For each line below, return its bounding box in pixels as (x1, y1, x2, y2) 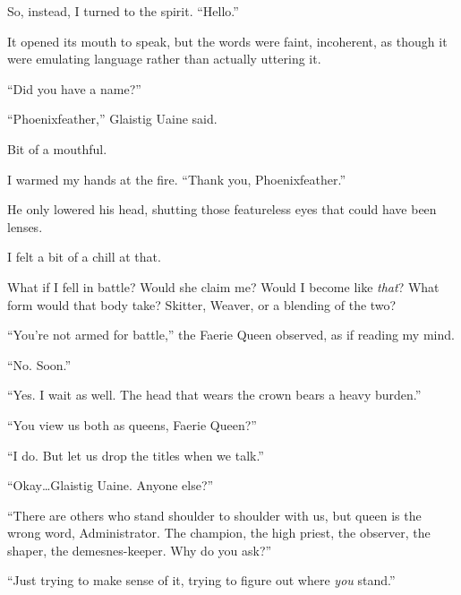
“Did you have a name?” (7, 79, 141, 98)
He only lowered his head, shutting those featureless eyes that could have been (7, 200, 437, 219)
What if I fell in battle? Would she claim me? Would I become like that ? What (7, 277, 440, 296)
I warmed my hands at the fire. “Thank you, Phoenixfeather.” (7, 169, 346, 188)
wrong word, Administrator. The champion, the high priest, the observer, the (7, 523, 431, 542)
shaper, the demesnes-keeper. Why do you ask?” (7, 540, 272, 559)
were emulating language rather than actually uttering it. (7, 49, 321, 68)
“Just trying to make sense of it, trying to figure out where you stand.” (7, 571, 396, 590)
